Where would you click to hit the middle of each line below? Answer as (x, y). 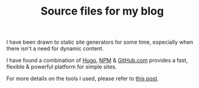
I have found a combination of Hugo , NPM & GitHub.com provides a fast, (97, 60)
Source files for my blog (102, 11)
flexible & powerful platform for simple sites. (62, 67)
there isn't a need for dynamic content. (55, 49)
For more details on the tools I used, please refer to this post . (83, 79)
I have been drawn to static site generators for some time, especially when (100, 42)
